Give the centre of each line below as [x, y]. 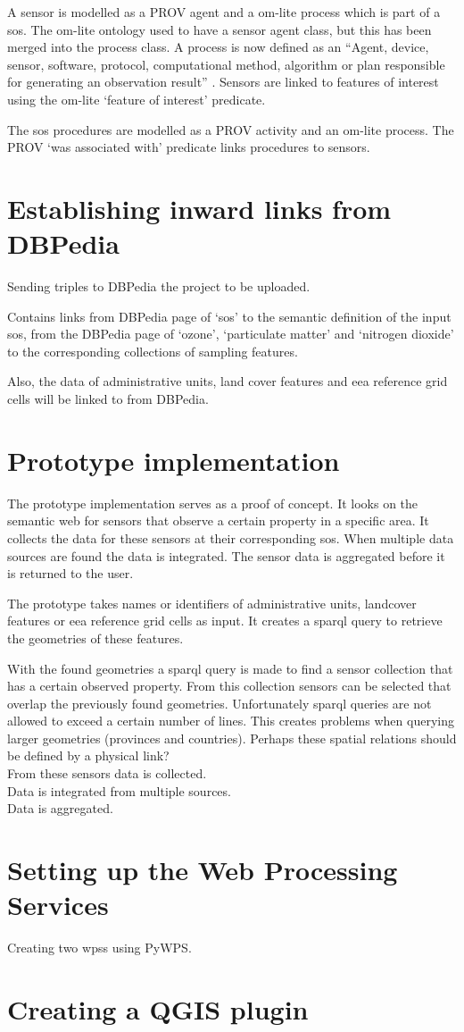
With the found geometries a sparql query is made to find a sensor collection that [230, 668]
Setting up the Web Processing [203, 870]
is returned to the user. [70, 573]
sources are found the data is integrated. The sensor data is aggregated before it [226, 555]
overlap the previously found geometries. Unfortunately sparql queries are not [220, 703]
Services [58, 905]
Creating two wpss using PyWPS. [99, 948]
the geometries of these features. [95, 638]
